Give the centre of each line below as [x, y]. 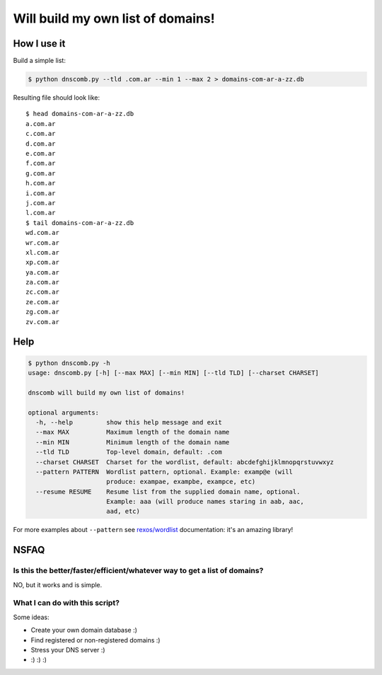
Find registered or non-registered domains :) [95, 640]
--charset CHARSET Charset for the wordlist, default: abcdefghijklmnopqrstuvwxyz [185, 462]
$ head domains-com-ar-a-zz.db [80, 114]
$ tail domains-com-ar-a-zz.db [80, 223]
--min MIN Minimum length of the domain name [133, 442]
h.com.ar [41, 183]
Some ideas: [31, 617]
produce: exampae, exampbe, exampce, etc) [181, 482]
